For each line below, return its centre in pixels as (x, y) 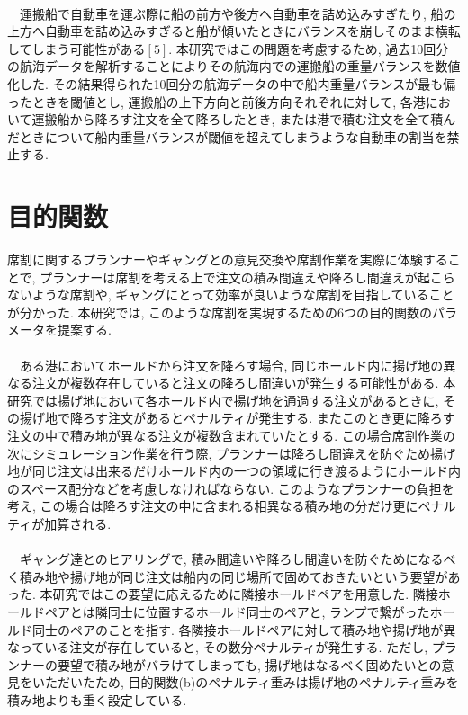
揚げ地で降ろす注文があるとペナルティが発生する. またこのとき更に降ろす (237, 418)
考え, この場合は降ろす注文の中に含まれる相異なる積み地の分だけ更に (213, 506)
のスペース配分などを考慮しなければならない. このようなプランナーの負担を (231, 488)
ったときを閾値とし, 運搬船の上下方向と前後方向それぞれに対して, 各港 (216, 101)
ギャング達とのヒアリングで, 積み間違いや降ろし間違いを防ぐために (219, 559)
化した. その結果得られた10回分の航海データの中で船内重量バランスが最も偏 (232, 83)
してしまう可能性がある (76, 48)
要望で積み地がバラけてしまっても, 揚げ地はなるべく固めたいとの (249, 664)
